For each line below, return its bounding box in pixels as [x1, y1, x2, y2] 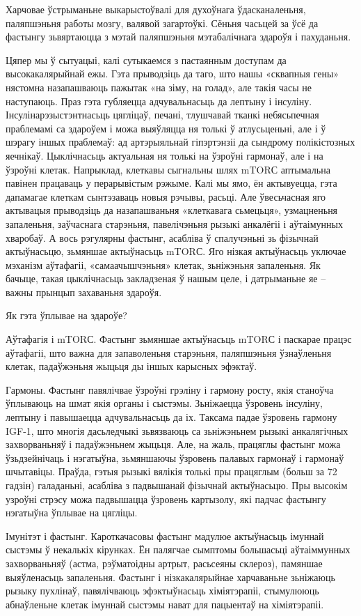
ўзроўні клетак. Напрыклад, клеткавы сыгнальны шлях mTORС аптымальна [6, 162, 330, 176]
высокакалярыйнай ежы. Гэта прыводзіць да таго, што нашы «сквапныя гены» [6, 66, 339, 81]
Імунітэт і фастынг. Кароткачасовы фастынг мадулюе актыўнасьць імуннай [6, 528, 324, 543]
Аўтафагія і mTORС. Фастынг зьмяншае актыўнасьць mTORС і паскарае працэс [6, 332, 352, 346]
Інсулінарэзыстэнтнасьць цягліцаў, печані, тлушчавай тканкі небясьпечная [6, 107, 319, 122]
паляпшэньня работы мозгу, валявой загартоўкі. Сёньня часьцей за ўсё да [6, 15, 319, 30]
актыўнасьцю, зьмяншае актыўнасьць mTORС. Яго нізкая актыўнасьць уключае [6, 244, 346, 259]
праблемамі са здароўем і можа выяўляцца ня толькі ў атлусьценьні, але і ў [6, 121, 326, 135]
